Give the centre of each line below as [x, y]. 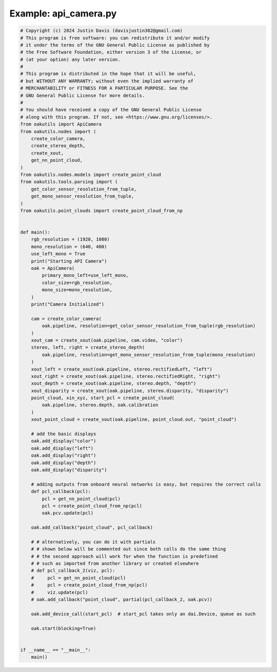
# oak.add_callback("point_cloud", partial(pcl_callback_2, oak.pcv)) [122, 599]
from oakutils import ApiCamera [61, 124]
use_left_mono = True [58, 254]
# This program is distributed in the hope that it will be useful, [108, 74]
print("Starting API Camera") [69, 261]
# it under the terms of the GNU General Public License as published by [115, 45]
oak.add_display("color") [64, 441]
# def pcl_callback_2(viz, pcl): [73, 571]
